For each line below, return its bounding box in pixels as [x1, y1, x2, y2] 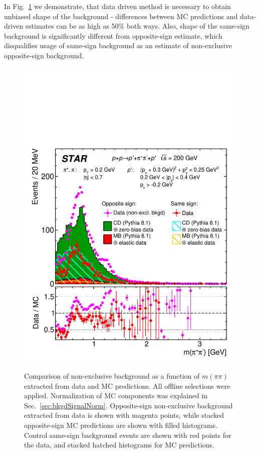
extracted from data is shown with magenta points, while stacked [24, 410, 224, 420]
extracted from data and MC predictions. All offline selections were [24, 380, 230, 391]
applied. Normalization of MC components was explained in [24, 390, 208, 401]
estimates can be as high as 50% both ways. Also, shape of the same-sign [25, 21, 249, 31]
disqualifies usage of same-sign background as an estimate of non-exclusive [4, 40, 232, 51]
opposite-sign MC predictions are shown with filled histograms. [24, 420, 217, 430]
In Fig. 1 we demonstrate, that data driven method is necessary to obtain [4, 1, 231, 11]
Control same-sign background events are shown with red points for [24, 429, 231, 440]
